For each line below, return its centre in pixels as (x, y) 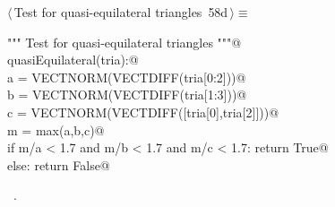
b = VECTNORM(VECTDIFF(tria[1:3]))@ (127, 95)
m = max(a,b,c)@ (56, 129)
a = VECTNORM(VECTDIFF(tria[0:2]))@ (127, 77)
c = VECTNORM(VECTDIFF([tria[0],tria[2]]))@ (143, 112)
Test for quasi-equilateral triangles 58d (121, 12)
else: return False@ (59, 164)
